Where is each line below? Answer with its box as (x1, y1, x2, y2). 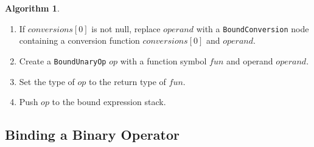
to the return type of (88, 75, 166, 87)
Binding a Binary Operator (5, 125, 180, 144)
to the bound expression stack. (52, 95, 166, 108)
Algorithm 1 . (5, 2, 60, 14)
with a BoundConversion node (196, 22, 309, 35)
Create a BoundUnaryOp (19, 54, 106, 67)
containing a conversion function (19, 34, 140, 47)
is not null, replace (91, 22, 161, 35)
